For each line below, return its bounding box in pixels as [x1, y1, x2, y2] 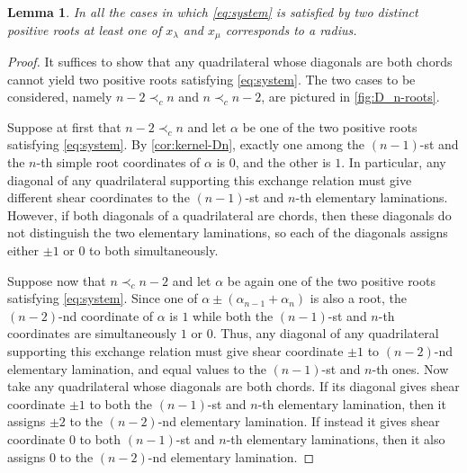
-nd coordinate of [58, 306, 154, 325]
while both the [193, 306, 274, 325]
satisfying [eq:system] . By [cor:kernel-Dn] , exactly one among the [7, 135, 365, 154]
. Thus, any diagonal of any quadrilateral [212, 324, 439, 343]
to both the [89, 394, 153, 413]
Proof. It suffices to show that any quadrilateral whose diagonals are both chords [7, 52, 453, 71]
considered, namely [7, 87, 112, 106]
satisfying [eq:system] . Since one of [7, 289, 198, 308]
